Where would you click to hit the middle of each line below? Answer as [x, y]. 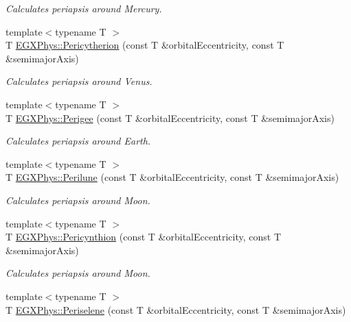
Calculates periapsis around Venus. [79, 81]
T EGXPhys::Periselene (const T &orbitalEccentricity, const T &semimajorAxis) [176, 309]
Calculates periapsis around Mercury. [84, 8]
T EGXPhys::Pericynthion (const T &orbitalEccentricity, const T [144, 237]
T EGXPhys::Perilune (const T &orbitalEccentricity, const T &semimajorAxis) [172, 177]
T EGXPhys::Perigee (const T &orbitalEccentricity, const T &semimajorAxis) [170, 117]
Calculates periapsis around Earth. [78, 141]
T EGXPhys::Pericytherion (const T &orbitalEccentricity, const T [145, 45]
